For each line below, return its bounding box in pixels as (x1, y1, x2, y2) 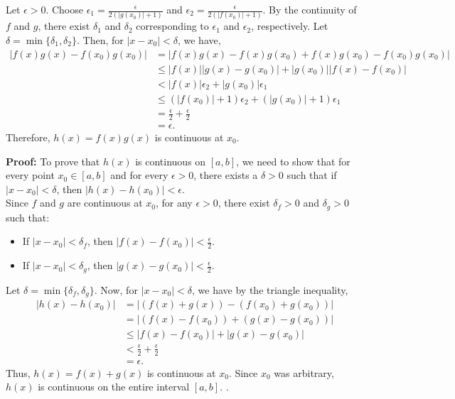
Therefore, (6, 130, 50, 145)
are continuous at (67, 195, 143, 210)
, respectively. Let (251, 18, 328, 33)
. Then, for (77, 32, 124, 47)
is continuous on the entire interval (38, 379, 190, 394)
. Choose (45, 2, 83, 16)
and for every (110, 168, 168, 182)
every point (6, 168, 55, 182)
